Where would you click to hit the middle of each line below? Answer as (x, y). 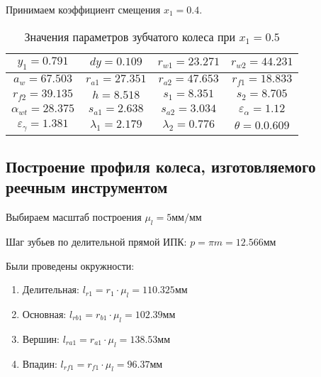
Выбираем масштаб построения (74, 217)
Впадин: (40, 363)
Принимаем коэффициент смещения (83, 9)
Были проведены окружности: (70, 265)
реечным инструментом (87, 187)
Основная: (44, 313)
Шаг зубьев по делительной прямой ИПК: (96, 241)
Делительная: (51, 289)
